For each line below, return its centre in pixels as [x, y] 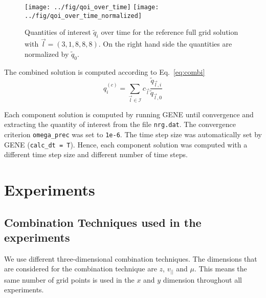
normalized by [47, 54]
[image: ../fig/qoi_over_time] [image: [92, 7]
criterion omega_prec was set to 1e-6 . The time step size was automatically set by [133, 134]
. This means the [221, 269]
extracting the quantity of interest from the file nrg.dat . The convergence [120, 124]
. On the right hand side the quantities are [165, 44]
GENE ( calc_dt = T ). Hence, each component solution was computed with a [126, 144]
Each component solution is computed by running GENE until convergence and [129, 114]
